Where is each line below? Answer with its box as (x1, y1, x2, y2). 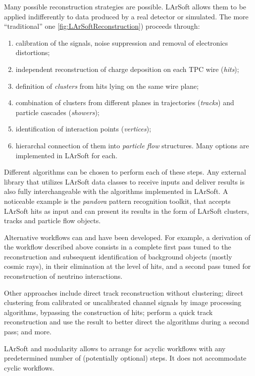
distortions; (15, 47, 50, 58)
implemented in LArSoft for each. (15, 150, 118, 160)
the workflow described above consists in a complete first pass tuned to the (4, 242, 231, 252)
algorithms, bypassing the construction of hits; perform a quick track (4, 307, 213, 317)
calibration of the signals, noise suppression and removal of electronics (15, 37, 228, 48)
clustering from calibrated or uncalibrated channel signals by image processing (4, 297, 242, 308)
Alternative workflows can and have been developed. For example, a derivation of (4, 232, 251, 242)
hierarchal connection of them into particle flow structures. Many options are (15, 140, 249, 150)
